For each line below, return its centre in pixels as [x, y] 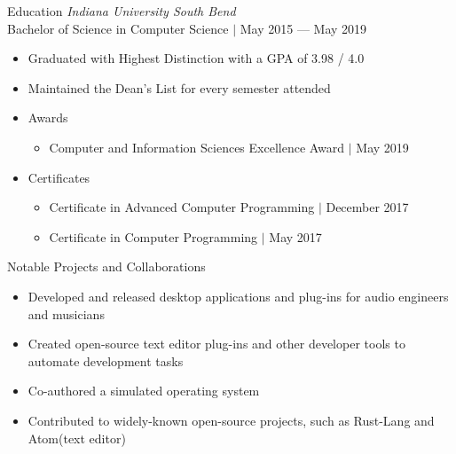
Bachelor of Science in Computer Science [118, 28]
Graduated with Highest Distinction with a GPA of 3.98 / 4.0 [196, 58]
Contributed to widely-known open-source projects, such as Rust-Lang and [231, 420]
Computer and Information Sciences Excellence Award [197, 147]
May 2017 [295, 236]
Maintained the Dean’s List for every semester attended [179, 87]
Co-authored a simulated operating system [144, 391]
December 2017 [367, 207]
